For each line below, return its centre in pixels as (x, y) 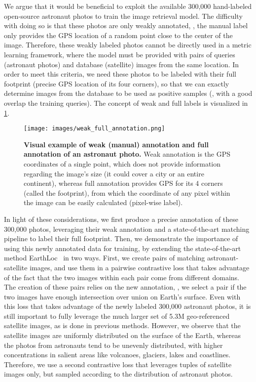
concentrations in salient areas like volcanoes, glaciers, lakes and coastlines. (117, 355)
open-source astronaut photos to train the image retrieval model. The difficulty (123, 16)
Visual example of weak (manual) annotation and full (116, 144)
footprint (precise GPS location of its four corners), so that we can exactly (117, 83)
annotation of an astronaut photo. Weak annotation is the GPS (127, 154)
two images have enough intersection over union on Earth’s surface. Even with (122, 296)
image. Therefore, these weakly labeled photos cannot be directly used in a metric (128, 45)
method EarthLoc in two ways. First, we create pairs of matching (105, 258)
